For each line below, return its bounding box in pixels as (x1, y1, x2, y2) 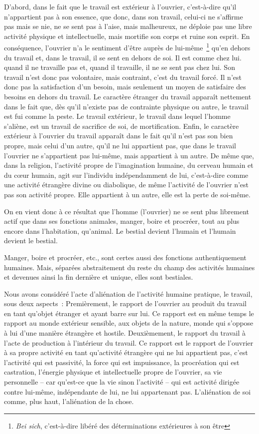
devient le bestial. (4, 235, 58, 246)
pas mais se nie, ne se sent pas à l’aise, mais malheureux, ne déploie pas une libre (4, 21, 252, 31)
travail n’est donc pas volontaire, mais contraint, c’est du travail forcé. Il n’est (4, 71, 242, 82)
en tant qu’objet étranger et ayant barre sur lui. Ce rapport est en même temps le (4, 308, 254, 318)
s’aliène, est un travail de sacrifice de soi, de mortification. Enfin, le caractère (4, 120, 239, 131)
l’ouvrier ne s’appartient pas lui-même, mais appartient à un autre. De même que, (4, 150, 254, 160)
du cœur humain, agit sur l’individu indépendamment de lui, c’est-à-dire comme (4, 169, 249, 180)
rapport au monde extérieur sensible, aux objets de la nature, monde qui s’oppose (4, 318, 254, 328)
